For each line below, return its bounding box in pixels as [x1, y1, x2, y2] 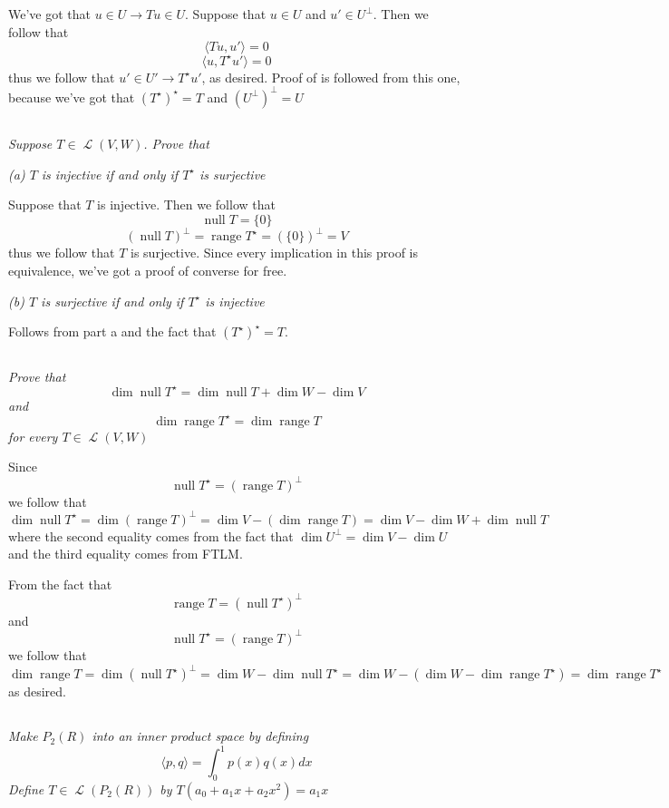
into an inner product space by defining [92, 726, 309, 745]
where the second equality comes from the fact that [8, 526, 294, 545]
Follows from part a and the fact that [8, 322, 217, 341]
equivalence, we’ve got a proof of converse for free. [8, 261, 287, 280]
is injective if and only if [41, 164, 179, 183]
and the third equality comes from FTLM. [8, 544, 243, 563]
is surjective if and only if [41, 291, 184, 310]
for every [8, 426, 58, 445]
